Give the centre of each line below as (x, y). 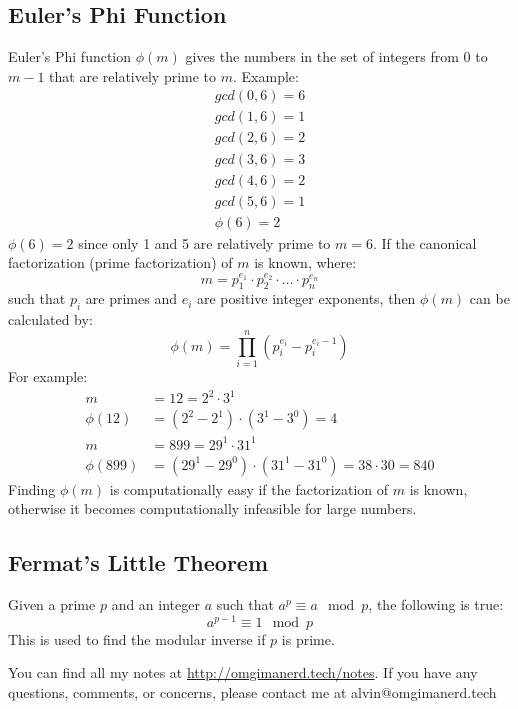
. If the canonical (424, 242)
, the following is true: (436, 604)
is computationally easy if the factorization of (249, 488)
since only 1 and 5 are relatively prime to (204, 242)
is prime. (308, 638)
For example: (48, 375)
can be (489, 298)
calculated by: (50, 319)
